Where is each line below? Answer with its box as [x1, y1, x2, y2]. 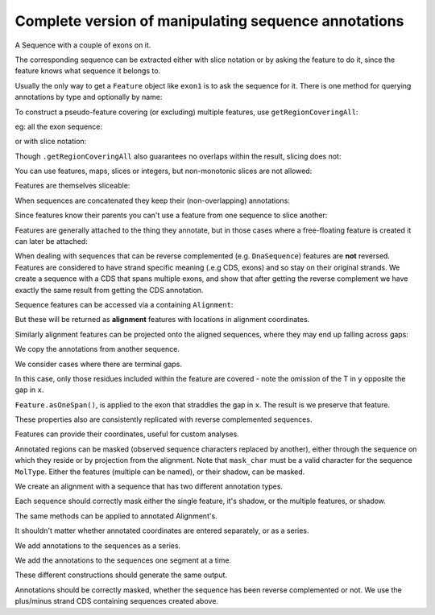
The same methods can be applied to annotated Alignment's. [14, 511, 217, 521]
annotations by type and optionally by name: [14, 93, 163, 102]
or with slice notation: [14, 137, 87, 147]
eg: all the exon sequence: [14, 122, 103, 131]
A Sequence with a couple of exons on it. [14, 40, 151, 50]
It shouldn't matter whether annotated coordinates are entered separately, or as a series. [14, 526, 309, 535]
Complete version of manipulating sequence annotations [14, 12, 404, 30]
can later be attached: [14, 237, 88, 246]
